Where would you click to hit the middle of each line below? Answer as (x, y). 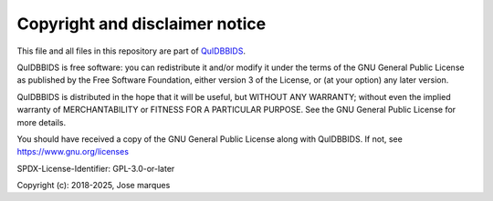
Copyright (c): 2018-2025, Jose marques (94, 186)
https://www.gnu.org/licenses (73, 152)
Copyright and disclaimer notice (142, 24)
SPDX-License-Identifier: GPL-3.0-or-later (96, 168)
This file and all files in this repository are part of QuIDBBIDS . (131, 51)
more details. (42, 122)
